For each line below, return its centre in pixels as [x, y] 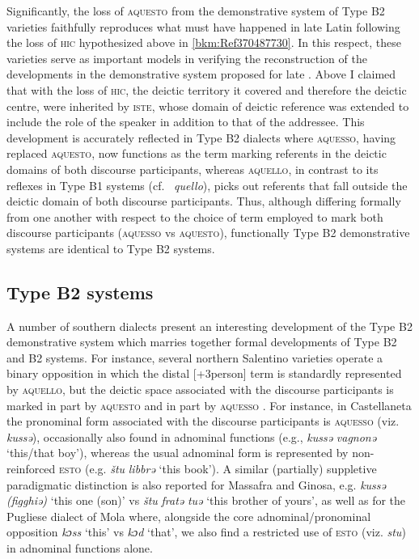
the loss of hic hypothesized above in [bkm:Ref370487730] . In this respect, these [204, 42]
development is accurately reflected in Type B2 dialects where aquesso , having [201, 137]
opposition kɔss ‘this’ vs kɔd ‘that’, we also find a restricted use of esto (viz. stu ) [206, 532]
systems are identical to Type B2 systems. [111, 248]
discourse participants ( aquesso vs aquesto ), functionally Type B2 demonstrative [208, 233]
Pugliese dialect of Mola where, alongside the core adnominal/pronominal [189, 516]
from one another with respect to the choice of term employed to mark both [195, 216]
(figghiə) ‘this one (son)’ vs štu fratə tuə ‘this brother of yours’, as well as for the [206, 500]
